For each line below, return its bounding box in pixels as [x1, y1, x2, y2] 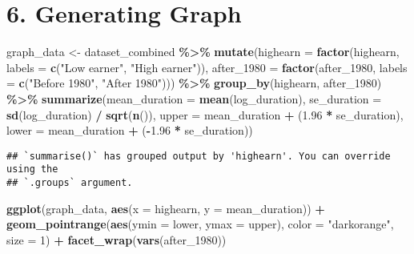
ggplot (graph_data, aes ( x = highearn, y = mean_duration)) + [6, 200, 325, 216]
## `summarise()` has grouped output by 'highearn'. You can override [6, 150, 391, 162]
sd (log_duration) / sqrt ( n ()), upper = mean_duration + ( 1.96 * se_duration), [6, 106, 404, 123]
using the [6, 163, 58, 175]
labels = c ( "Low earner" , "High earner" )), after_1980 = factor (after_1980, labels [6, 58, 408, 75]
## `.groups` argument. [6, 177, 133, 188]
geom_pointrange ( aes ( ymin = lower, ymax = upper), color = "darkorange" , [6, 216, 394, 232]
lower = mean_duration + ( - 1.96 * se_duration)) [6, 122, 253, 139]
